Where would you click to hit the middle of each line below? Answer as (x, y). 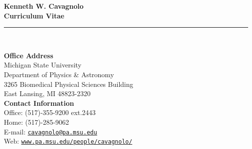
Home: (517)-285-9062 (37, 122)
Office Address (29, 55)
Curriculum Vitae (34, 15)
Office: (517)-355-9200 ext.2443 (50, 112)
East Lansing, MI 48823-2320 (47, 93)
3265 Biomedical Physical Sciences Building (69, 84)
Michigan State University (43, 65)
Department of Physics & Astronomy (59, 74)
